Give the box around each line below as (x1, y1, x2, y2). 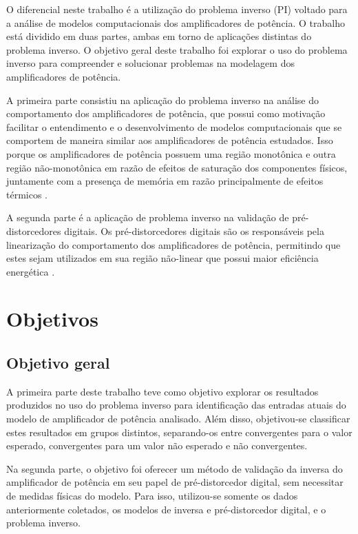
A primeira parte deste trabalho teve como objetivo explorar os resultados (6, 384, 319, 398)
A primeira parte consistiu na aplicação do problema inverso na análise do (6, 92, 319, 107)
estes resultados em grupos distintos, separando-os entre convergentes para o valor (6, 424, 352, 439)
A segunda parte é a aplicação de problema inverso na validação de (6, 210, 289, 225)
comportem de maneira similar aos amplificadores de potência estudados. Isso (6, 133, 333, 147)
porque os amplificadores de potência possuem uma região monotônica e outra (6, 146, 336, 161)
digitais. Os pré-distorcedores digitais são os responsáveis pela (64, 223, 324, 238)
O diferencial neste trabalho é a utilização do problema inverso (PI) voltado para (6, 2, 348, 16)
